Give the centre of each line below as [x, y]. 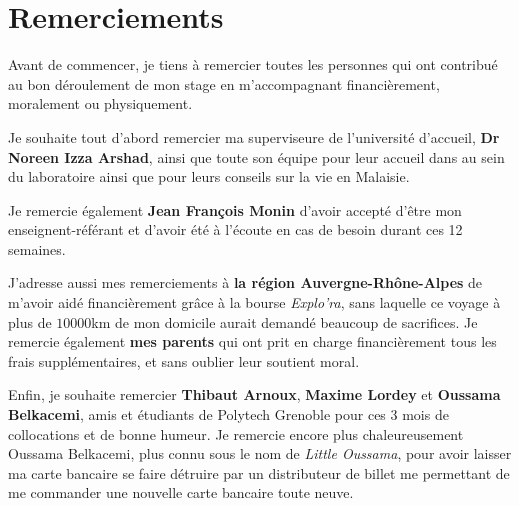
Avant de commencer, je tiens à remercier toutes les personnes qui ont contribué [253, 64]
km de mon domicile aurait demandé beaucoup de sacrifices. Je [284, 321]
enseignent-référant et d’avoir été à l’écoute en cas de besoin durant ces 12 [235, 229]
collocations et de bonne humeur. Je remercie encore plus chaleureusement [236, 433]
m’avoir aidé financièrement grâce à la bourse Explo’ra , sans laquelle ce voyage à [254, 302]
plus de [30, 321]
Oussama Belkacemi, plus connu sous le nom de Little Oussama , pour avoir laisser [260, 453]
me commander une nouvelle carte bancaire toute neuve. [181, 492]
